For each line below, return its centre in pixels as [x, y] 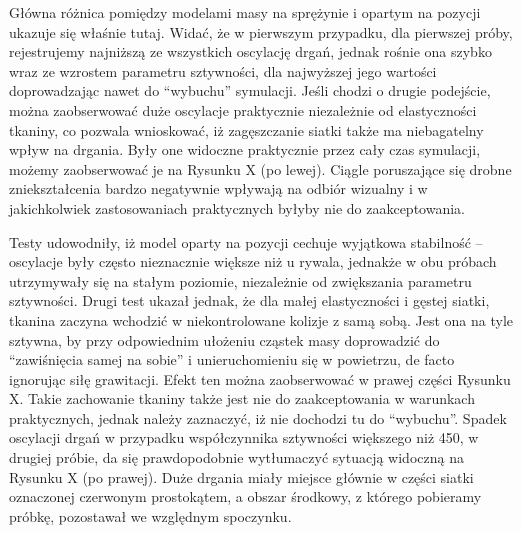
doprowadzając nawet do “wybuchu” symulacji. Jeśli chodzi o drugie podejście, [250, 90]
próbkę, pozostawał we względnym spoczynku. [150, 515]
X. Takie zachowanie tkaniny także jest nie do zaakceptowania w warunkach [242, 398]
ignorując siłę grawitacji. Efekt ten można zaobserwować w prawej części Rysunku [260, 378]
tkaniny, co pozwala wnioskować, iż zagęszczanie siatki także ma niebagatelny [246, 129]
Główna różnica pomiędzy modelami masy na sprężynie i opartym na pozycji [245, 12]
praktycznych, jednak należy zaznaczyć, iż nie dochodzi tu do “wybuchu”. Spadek [258, 417]
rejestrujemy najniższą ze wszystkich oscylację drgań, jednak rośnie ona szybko [250, 51]
